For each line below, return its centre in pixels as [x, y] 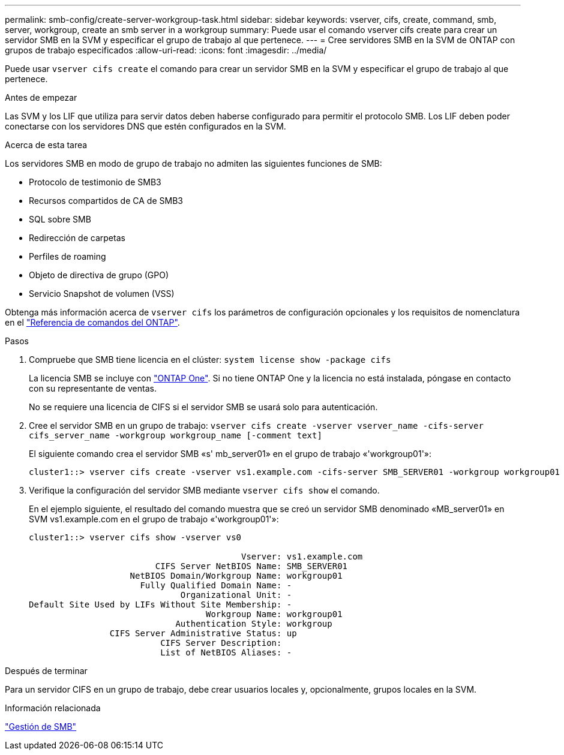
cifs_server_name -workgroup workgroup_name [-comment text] [175, 435]
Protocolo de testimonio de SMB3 [95, 182]
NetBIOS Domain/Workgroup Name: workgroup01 [236, 576]
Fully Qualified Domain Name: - [216, 585]
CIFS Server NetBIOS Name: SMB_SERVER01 [251, 566]
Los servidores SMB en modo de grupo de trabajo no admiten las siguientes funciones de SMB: [193, 163]
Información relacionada [53, 708]
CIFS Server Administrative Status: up [203, 633]
